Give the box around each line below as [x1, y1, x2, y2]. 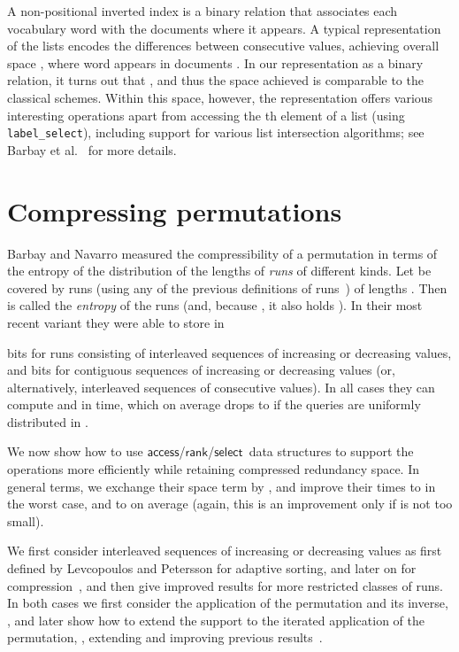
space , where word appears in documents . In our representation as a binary [7, 53, 424, 72]
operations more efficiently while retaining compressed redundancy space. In [7, 460, 419, 478]
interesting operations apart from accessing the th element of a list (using [7, 105, 405, 124]
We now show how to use [7, 442, 143, 461]
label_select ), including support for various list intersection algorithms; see [7, 123, 425, 142]
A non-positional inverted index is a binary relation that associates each [7, 2, 398, 19]
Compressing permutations [7, 192, 342, 229]
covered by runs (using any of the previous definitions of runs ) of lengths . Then [7, 278, 448, 297]
